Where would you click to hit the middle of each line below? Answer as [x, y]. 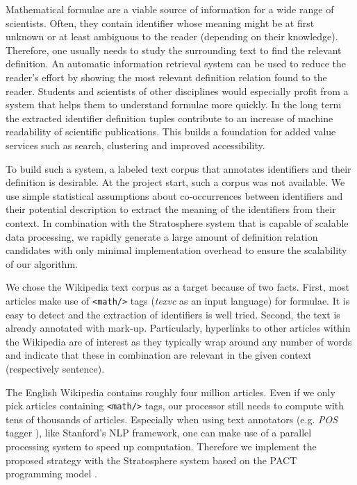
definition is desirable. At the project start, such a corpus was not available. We [175, 182]
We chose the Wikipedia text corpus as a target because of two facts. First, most [178, 287]
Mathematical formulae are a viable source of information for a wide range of [170, 9]
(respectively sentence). [55, 368]
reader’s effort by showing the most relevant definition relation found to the [166, 77]
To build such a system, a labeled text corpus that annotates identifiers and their [178, 168]
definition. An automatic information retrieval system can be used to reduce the [176, 63]
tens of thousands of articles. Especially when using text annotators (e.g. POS [172, 419]
